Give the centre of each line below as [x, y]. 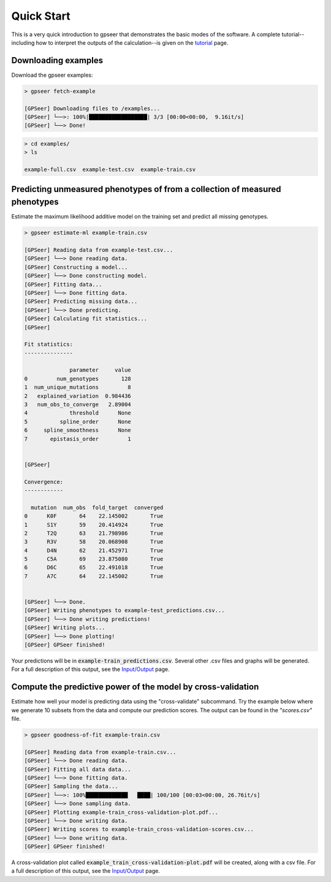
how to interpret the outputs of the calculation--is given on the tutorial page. [132, 42]
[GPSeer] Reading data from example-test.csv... [99, 250]
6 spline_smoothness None [78, 430]
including [23, 42]
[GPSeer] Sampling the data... [71, 786]
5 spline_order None [78, 421]
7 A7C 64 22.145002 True [94, 576]
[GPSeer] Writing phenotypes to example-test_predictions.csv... [124, 611]
